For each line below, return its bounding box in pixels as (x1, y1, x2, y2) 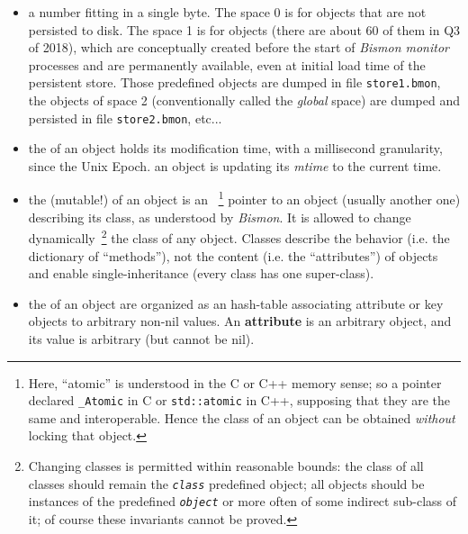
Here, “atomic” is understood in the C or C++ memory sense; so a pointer (28, 373, 442, 392)
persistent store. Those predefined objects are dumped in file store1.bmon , (28, 73, 441, 92)
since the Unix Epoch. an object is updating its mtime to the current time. (28, 156, 442, 175)
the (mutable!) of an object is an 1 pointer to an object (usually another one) (28, 187, 461, 209)
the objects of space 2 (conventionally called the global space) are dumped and (28, 91, 460, 110)
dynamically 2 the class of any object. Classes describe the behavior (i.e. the (28, 226, 450, 247)
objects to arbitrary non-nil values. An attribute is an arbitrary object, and (28, 312, 452, 330)
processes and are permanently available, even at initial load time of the (28, 55, 426, 74)
